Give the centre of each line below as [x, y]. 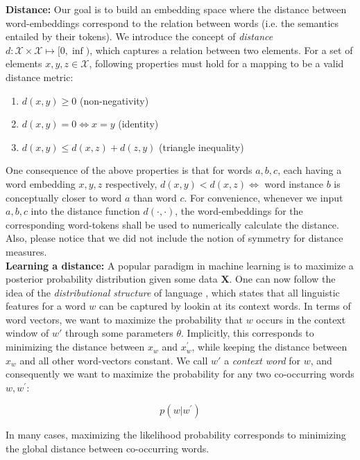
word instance [294, 183]
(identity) [138, 124]
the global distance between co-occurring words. [108, 449]
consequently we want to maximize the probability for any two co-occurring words [180, 374]
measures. [26, 251]
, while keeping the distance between [269, 347]
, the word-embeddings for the [239, 211]
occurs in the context [301, 319]
